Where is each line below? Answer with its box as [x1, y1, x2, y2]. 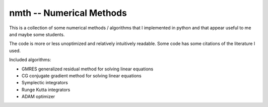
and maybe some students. [9, 31, 65, 37]
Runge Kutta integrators [21, 87, 70, 93]
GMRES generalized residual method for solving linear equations [21, 66, 153, 72]
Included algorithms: [9, 57, 52, 63]
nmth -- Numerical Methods [9, 7, 127, 18]
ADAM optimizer [21, 94, 56, 100]
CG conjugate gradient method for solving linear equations [21, 72, 141, 79]
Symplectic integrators [21, 80, 68, 86]
